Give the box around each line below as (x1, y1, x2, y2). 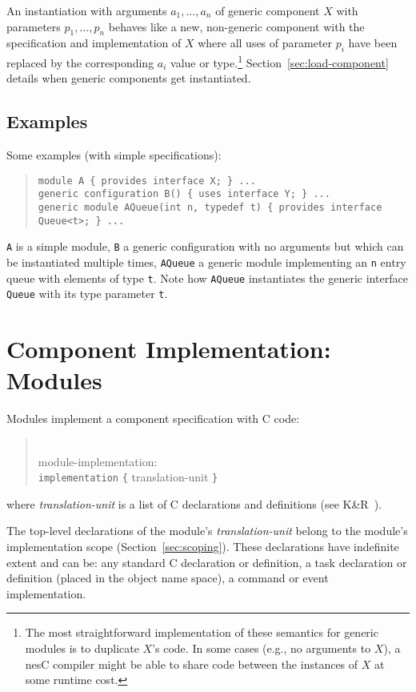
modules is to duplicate (25, 639, 139, 656)
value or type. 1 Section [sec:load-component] (170, 52, 389, 70)
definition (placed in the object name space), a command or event (6, 569, 329, 586)
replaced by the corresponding (6, 54, 154, 70)
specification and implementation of (6, 34, 182, 51)
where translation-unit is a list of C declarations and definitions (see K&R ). (6, 495, 382, 512)
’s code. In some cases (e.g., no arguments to (152, 639, 371, 656)
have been (348, 34, 398, 51)
